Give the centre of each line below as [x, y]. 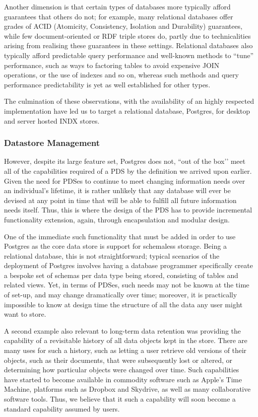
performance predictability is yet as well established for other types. [107, 84]
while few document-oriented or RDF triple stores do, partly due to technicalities [128, 35]
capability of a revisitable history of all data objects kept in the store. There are [126, 340]
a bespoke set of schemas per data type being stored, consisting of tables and [121, 275]
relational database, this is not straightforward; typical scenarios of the [112, 255]
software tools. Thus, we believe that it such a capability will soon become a [120, 399]
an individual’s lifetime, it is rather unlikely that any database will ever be [117, 190]
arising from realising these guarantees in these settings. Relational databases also [129, 45]
